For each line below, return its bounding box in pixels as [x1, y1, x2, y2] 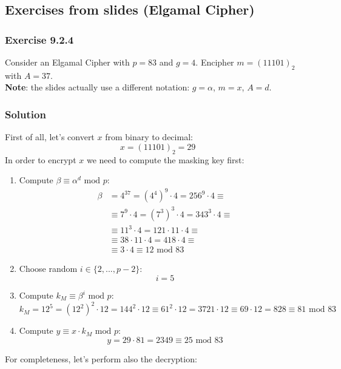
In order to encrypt [5, 153, 76, 166]
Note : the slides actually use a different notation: [5, 81, 190, 93]
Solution [5, 106, 46, 121]
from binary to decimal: [105, 130, 193, 143]
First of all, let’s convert [5, 130, 95, 143]
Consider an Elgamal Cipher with [5, 56, 130, 68]
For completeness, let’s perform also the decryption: [5, 352, 197, 365]
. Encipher [195, 56, 234, 68]
